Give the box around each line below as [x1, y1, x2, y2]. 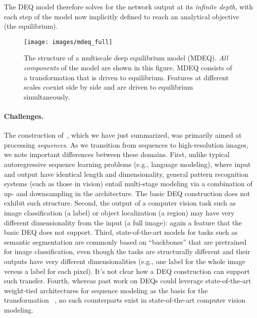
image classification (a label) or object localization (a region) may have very [4, 207, 235, 217]
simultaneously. [24, 91, 70, 102]
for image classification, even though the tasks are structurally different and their [4, 246, 251, 257]
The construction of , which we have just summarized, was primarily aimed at [4, 130, 242, 140]
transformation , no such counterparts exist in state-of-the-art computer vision [4, 295, 246, 305]
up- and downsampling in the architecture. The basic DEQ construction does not [4, 188, 251, 198]
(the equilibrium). [4, 21, 58, 31]
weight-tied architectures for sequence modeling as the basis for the [4, 285, 208, 295]
